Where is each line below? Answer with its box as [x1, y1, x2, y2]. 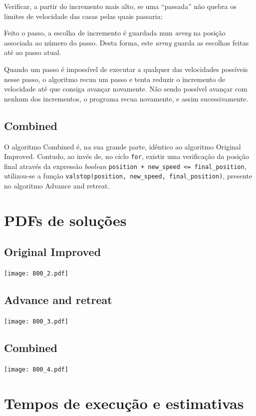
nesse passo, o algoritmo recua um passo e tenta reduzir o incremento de [4, 73, 226, 84]
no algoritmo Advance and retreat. [4, 180, 110, 191]
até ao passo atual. [4, 47, 61, 57]
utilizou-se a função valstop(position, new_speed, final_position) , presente [4, 170, 253, 181]
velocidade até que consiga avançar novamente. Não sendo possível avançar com [4, 83, 248, 94]
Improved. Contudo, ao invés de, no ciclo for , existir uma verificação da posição [4, 151, 249, 161]
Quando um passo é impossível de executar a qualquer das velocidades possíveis [4, 63, 248, 74]
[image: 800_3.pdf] [4, 318, 68, 325]
